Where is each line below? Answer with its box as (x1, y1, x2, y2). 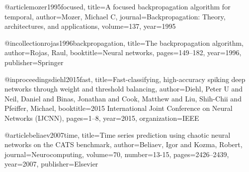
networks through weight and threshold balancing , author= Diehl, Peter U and (4, 84, 243, 94)
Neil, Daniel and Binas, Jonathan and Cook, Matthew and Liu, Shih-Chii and (4, 93, 242, 103)
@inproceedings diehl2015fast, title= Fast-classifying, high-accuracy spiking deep (4, 74, 246, 84)
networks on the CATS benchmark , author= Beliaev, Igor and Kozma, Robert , (4, 139, 243, 150)
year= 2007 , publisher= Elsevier (4, 159, 98, 169)
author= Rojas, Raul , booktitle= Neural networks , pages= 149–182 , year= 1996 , (4, 47, 242, 58)
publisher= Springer (4, 57, 64, 67)
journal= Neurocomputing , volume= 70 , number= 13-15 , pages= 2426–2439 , (4, 149, 229, 159)
